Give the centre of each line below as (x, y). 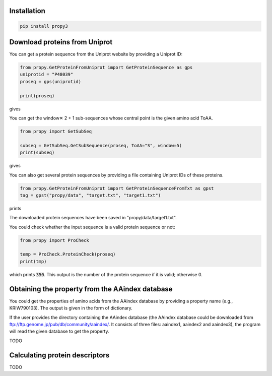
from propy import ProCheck (54, 240)
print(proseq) (37, 96)
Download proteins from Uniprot (61, 42)
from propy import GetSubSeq (56, 132)
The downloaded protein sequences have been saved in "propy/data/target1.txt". (93, 218)
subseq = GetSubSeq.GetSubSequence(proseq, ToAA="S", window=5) (101, 145)
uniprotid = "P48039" (47, 75)
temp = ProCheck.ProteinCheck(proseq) (68, 254)
